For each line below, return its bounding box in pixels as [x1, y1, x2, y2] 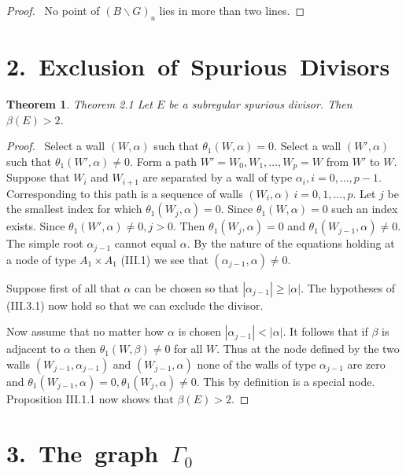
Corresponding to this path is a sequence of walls [6, 185, 243, 201]
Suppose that [6, 169, 70, 186]
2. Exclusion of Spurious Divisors [6, 50, 390, 82]
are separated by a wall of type [142, 169, 293, 186]
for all [174, 340, 203, 357]
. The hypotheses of [301, 279, 396, 296]
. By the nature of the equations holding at [186, 235, 395, 252]
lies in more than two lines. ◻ [159, 2, 305, 18]
